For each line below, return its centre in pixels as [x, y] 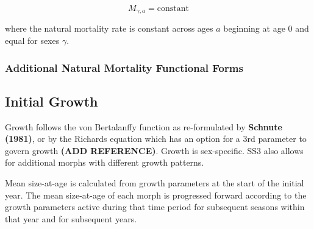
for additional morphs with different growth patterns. [105, 162]
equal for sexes [32, 41]
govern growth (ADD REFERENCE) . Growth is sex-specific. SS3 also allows [154, 150]
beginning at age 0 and [266, 28]
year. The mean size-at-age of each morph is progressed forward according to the [156, 195]
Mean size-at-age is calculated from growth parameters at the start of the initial [155, 183]
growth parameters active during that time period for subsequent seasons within [155, 207]
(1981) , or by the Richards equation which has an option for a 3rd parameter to [156, 139]
